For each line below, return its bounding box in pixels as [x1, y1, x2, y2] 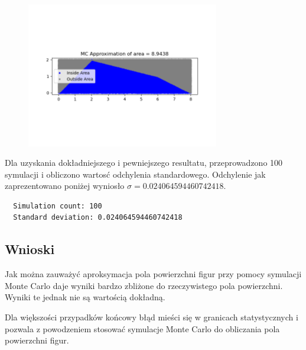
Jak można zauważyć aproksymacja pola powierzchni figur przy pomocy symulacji [5, 268, 302, 280]
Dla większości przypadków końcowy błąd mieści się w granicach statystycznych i [5, 311, 298, 323]
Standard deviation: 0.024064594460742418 [13, 213, 183, 222]
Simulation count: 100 [13, 201, 102, 210]
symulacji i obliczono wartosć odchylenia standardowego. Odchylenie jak [5, 168, 266, 180]
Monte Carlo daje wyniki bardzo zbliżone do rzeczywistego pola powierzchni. [5, 279, 283, 291]
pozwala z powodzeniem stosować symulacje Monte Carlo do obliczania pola [5, 322, 280, 335]
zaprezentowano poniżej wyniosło [5, 179, 125, 192]
